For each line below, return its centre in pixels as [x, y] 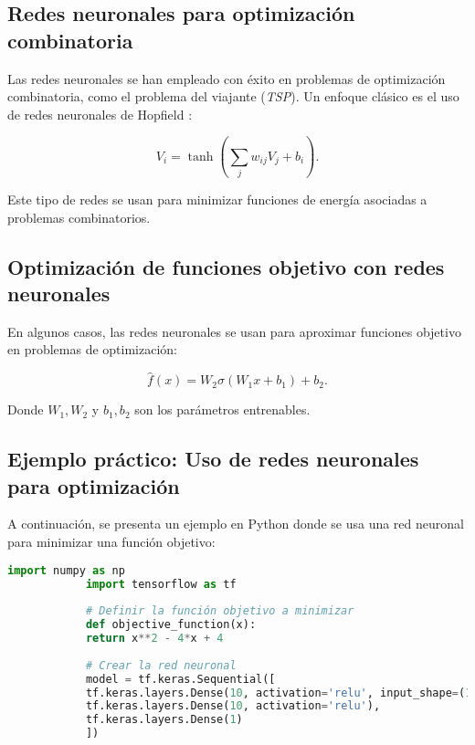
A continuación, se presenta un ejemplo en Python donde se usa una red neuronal [236, 524]
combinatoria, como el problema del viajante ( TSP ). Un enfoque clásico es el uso [233, 96]
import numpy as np [66, 570]
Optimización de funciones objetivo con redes [226, 266]
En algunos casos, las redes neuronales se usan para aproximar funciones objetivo [234, 331]
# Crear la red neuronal [161, 665]
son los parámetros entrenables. [222, 409]
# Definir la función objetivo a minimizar [220, 611]
